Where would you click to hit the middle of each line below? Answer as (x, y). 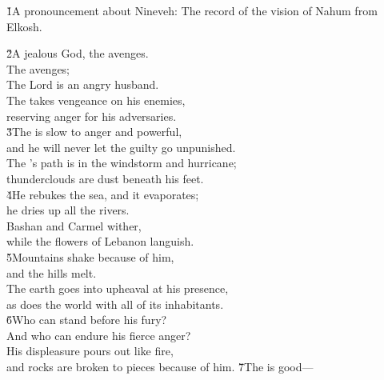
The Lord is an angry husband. (83, 84)
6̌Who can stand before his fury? (87, 320)
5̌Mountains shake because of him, (90, 256)
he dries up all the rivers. (68, 210)
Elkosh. (24, 26)
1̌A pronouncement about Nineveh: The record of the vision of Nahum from (192, 10)
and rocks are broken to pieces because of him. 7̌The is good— (160, 367)
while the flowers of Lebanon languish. (100, 241)
